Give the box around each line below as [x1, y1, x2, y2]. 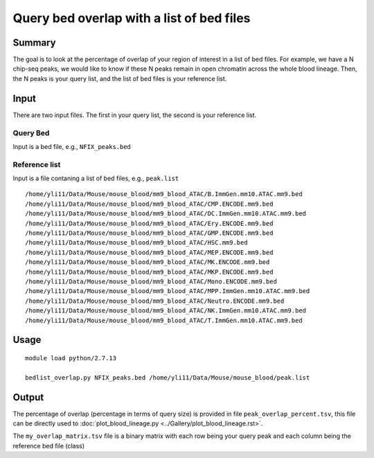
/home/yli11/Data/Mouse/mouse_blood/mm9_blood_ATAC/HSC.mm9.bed [25, 239, 249, 247]
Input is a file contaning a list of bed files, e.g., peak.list [12, 174, 179, 183]
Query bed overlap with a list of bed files [12, 10, 251, 26]
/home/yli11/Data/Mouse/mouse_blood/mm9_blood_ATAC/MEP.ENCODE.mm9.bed [25, 248, 274, 256]
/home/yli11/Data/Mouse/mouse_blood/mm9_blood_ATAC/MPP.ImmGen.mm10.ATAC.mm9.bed [25, 288, 310, 295]
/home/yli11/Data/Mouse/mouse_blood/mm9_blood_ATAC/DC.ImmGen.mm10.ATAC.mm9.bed [25, 210, 307, 218]
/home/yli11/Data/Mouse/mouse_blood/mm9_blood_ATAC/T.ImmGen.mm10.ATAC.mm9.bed [25, 316, 303, 324]
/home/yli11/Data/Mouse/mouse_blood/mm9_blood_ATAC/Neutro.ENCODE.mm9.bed [25, 297, 285, 305]
